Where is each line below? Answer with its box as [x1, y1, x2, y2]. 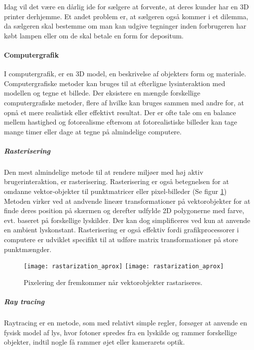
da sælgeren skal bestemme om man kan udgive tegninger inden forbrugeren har [4, 21, 247, 31]
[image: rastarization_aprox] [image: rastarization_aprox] [24, 263, 224, 270]
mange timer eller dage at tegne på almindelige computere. [4, 126, 182, 136]
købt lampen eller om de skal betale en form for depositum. [4, 30, 184, 40]
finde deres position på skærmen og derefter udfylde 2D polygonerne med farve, [4, 205, 245, 216]
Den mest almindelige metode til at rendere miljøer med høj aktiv [4, 166, 204, 177]
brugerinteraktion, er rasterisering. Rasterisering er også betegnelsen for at [4, 176, 229, 187]
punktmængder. [4, 244, 52, 254]
